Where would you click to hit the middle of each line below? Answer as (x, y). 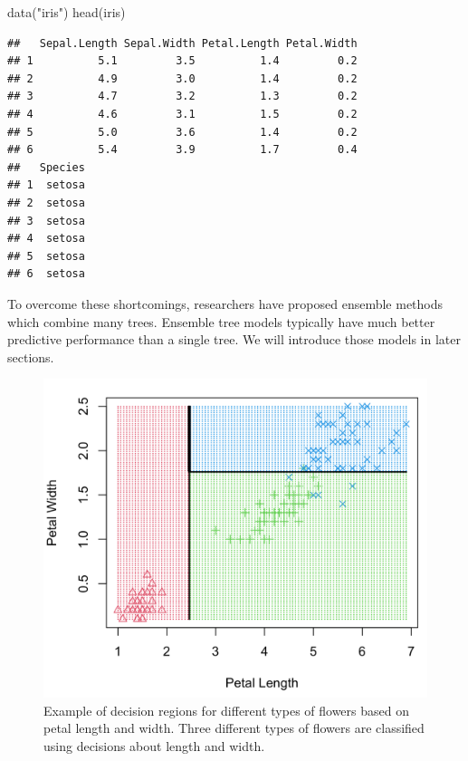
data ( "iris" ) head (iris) (67, 12)
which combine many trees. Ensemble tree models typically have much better (221, 321)
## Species (46, 167)
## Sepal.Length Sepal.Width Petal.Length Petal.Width (182, 43)
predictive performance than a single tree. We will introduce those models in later (234, 339)
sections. (31, 356)
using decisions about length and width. (154, 746)
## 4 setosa (46, 239)
